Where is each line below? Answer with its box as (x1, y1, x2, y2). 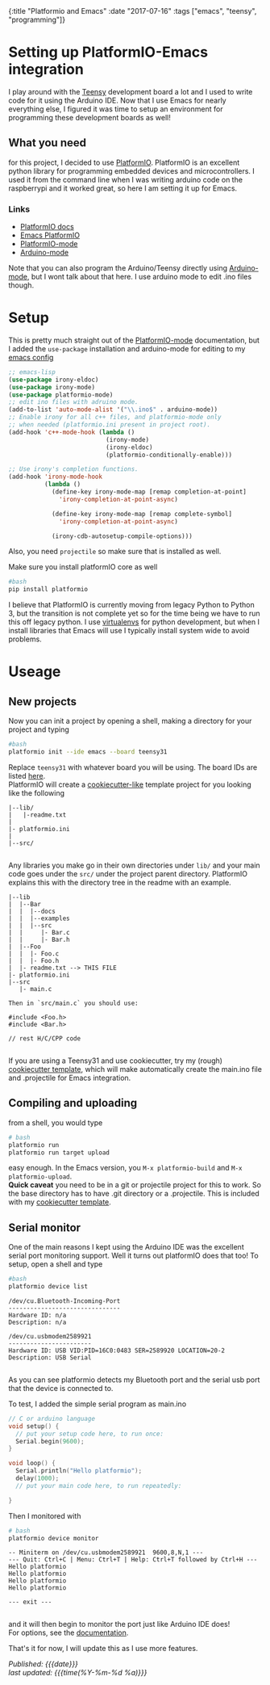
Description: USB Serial (8, 1353, 92, 1362)
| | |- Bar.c (8, 928, 70, 936)
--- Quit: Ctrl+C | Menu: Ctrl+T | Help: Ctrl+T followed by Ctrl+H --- (8, 1556, 258, 1564)
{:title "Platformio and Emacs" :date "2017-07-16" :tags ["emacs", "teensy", (8, 6, 257, 15)
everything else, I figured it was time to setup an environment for (8, 103, 223, 114)
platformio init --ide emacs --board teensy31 (8, 748, 168, 756)
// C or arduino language (8, 1414, 95, 1422)
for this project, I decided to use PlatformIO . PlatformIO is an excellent (8, 158, 240, 167)
